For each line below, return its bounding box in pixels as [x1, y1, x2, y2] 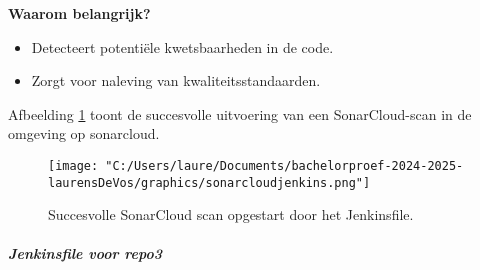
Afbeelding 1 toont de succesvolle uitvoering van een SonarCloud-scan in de [8, 103, 472, 124]
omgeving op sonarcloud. [8, 123, 160, 144]
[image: [48, 158, 99, 173]
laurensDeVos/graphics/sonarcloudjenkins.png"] [48, 175, 371, 190]
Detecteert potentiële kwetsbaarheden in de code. [31, 36, 334, 57]
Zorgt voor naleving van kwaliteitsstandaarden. [31, 70, 321, 91]
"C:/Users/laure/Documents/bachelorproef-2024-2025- [105, 158, 464, 173]
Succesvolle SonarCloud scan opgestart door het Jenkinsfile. [48, 204, 414, 225]
